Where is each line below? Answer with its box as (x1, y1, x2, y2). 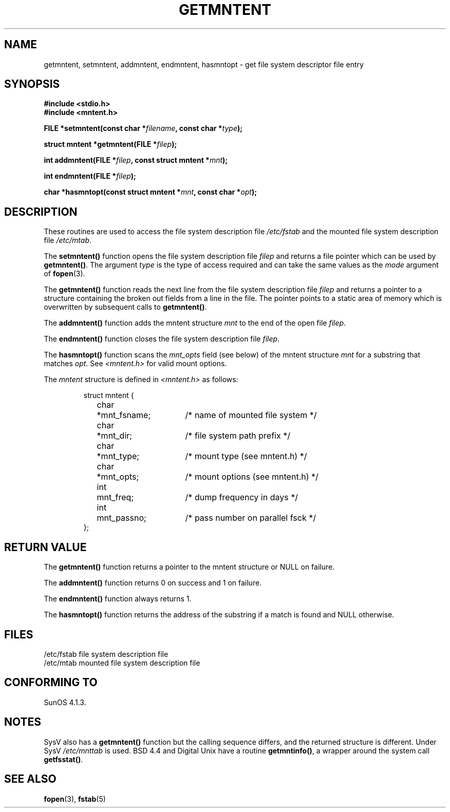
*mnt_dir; (97, 430, 133, 441)
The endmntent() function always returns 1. (44, 594, 192, 603)
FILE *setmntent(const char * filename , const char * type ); (44, 124, 243, 133)
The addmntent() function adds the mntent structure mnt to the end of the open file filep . (44, 318, 346, 328)
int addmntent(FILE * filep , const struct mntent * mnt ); (44, 156, 228, 165)
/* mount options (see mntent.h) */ (185, 471, 318, 482)
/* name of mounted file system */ (185, 410, 317, 421)
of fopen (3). (44, 269, 85, 278)
